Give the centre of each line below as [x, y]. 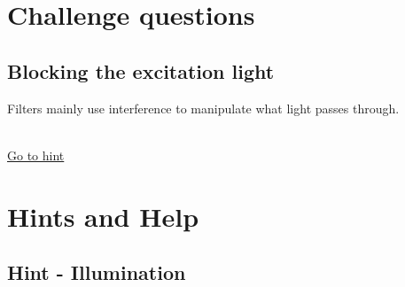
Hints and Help [103, 216]
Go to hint [36, 155]
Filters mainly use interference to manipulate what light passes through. [203, 108]
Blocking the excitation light [141, 70]
